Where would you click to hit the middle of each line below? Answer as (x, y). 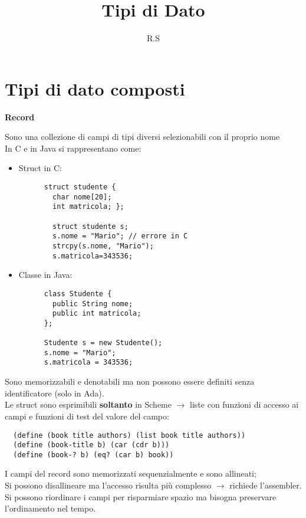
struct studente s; (91, 226)
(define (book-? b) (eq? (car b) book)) (93, 455)
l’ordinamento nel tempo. (50, 508)
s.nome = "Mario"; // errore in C (120, 236)
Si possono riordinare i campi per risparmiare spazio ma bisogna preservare (141, 496)
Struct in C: (40, 168)
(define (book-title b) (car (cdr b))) (91, 445)
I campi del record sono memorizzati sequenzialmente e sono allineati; (131, 473)
